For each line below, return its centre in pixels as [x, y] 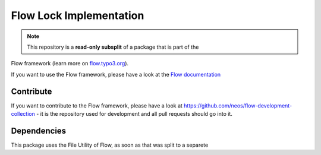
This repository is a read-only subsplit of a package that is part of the [113, 47]
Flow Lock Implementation [78, 15]
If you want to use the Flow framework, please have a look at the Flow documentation [116, 74]
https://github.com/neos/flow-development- [238, 105]
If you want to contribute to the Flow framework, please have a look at [97, 105]
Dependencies [39, 131]
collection [23, 114]
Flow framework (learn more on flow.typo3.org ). [70, 64]
